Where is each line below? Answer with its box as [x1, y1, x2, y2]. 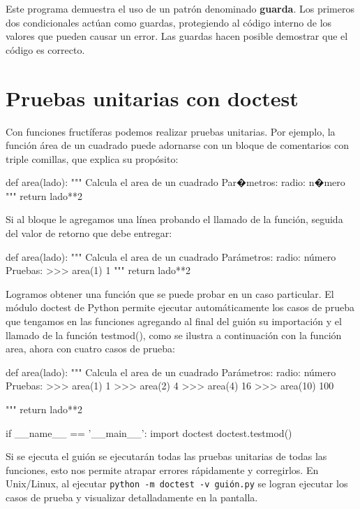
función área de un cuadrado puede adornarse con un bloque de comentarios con [6, 138, 349, 152]
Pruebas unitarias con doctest [6, 83, 299, 112]
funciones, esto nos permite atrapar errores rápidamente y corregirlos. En [6, 462, 319, 477]
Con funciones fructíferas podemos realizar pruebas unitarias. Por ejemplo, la [6, 124, 336, 138]
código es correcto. [6, 42, 85, 57]
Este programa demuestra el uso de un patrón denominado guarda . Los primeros [6, 1, 354, 15]
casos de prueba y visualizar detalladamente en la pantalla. [6, 490, 258, 505]
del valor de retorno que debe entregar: [6, 226, 172, 241]
